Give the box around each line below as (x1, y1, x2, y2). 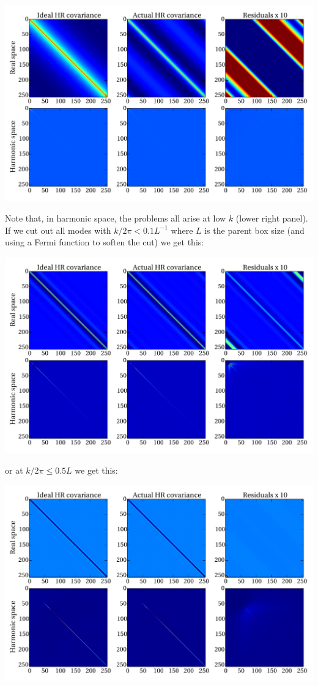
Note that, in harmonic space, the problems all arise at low (5, 212, 226, 224)
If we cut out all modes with (5, 223, 111, 236)
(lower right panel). (235, 212, 308, 224)
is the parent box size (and (204, 223, 305, 236)
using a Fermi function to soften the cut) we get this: (5, 236, 204, 248)
